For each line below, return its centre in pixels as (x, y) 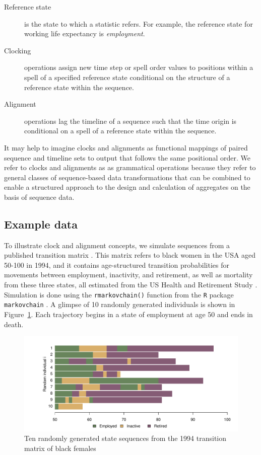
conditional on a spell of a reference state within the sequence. (120, 131)
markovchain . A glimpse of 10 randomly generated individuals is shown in (120, 304)
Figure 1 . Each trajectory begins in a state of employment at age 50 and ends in (128, 314)
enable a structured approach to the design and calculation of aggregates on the (127, 187)
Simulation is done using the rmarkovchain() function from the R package (119, 294)
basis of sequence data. (39, 197)
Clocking (18, 50)
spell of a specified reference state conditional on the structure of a (127, 77)
